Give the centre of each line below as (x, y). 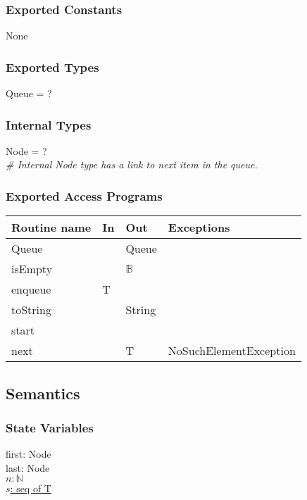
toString (31, 310)
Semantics (43, 393)
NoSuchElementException (232, 351)
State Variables (50, 427)
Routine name (51, 227)
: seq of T (31, 488)
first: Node (29, 454)
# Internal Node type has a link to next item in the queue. (132, 164)
